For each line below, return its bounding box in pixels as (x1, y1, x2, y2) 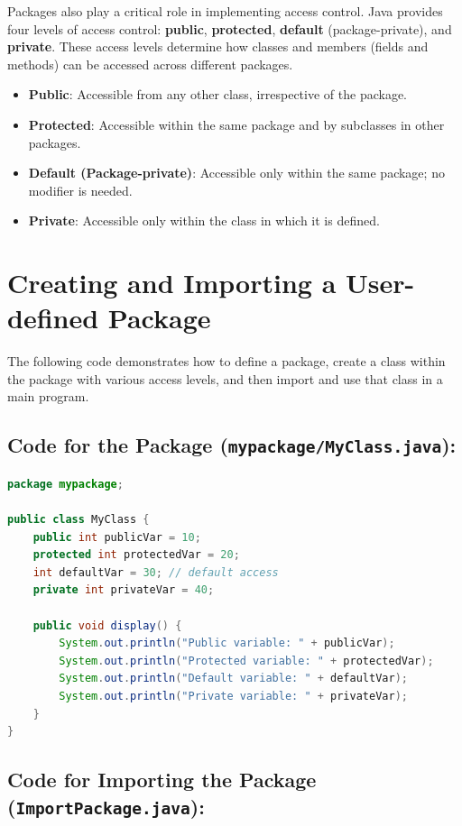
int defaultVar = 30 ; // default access (32, 565, 279, 579)
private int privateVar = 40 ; (32, 583, 215, 597)
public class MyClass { (7, 513, 150, 526)
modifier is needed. (28, 180, 133, 199)
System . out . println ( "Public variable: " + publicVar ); (59, 637, 395, 650)
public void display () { (32, 619, 182, 632)
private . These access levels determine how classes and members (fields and (7, 37, 429, 56)
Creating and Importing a (7, 264, 337, 301)
